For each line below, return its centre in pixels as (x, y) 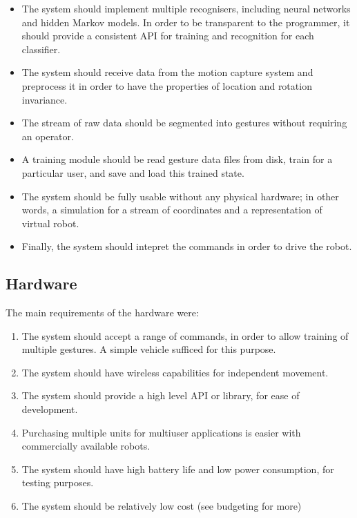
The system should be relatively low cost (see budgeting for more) (162, 506)
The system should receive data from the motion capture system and (167, 72)
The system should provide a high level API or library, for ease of (161, 395)
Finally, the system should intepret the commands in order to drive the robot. (187, 246)
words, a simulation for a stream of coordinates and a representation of (172, 210)
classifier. (41, 49)
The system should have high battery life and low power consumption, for (178, 469)
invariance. (45, 99)
